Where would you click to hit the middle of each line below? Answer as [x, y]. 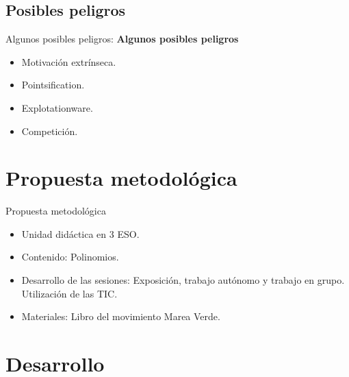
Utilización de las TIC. [69, 293]
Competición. [50, 131]
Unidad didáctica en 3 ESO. [80, 233]
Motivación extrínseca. [69, 61]
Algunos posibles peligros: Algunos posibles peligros [122, 39]
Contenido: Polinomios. [70, 257]
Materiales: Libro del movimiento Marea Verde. [121, 316]
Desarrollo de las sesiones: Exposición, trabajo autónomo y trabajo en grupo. [183, 280]
